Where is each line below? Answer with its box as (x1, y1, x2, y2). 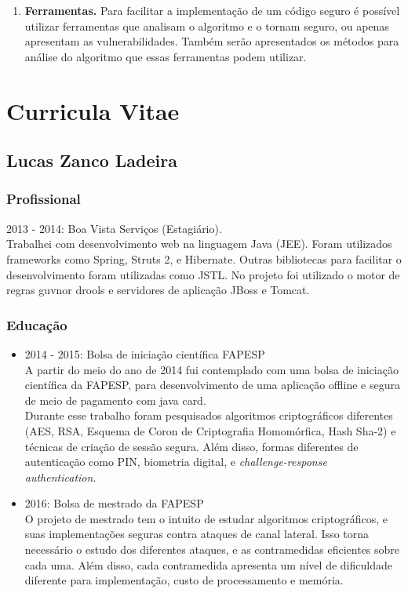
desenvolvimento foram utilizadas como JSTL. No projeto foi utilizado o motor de (6, 266, 400, 282)
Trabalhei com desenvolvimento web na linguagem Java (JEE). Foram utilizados (6, 235, 392, 252)
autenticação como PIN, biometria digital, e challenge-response (24, 453, 327, 470)
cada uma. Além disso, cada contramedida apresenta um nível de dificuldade (24, 556, 392, 573)
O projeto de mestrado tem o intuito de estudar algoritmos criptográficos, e (24, 510, 388, 526)
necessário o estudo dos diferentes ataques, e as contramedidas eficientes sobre (24, 541, 400, 558)
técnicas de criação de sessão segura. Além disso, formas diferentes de (24, 438, 359, 454)
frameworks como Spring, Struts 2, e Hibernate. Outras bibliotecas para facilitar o (6, 250, 402, 267)
